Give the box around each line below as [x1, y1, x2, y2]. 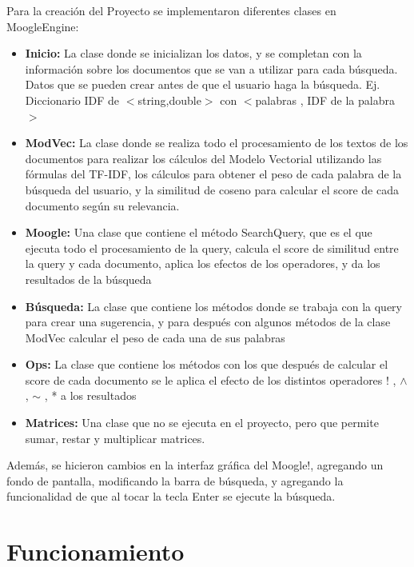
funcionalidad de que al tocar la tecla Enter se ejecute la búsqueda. [6, 488, 336, 505]
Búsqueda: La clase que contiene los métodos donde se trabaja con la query [25, 297, 402, 314]
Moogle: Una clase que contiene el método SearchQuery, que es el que [25, 224, 372, 241]
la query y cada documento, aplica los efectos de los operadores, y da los [25, 255, 380, 272]
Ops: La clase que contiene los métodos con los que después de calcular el [25, 356, 388, 373]
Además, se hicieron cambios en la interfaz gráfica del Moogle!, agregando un [6, 457, 384, 473]
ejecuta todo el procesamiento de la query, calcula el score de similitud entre [25, 239, 399, 256]
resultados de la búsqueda [25, 270, 152, 287]
